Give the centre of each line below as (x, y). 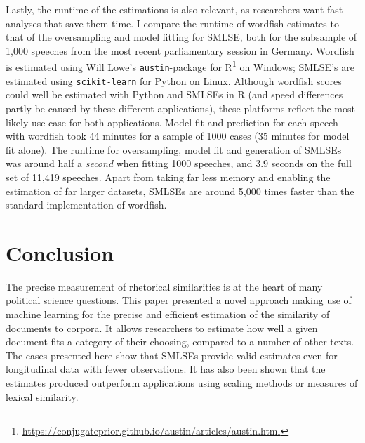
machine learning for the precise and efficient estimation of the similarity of (168, 314)
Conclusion (60, 252)
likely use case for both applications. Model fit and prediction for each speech (172, 122)
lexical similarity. (42, 396)
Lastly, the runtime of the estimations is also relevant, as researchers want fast (174, 9)
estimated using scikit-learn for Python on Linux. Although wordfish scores (174, 80)
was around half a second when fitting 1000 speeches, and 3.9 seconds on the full (179, 163)
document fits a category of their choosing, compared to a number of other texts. (180, 342)
